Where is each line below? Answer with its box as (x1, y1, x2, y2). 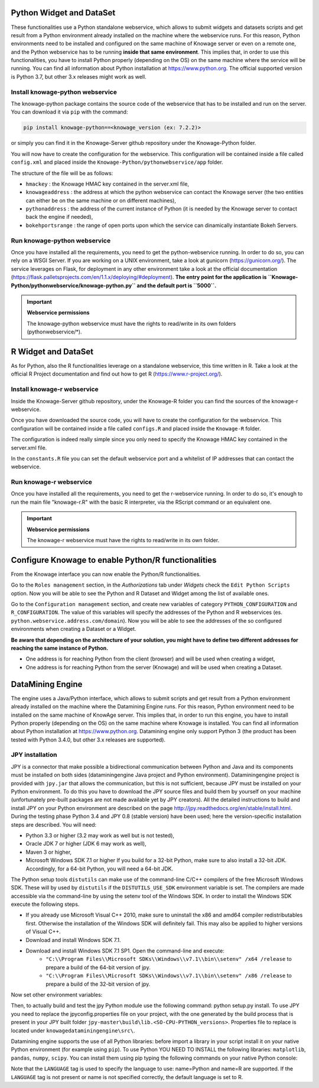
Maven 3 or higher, (25, 849, 72, 856)
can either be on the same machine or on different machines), (25, 197, 177, 204)
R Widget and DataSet (11, 347, 94, 357)
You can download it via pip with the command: (11, 108, 128, 115)
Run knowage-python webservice (11, 237, 111, 245)
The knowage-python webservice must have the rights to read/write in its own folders (27, 320, 236, 327)
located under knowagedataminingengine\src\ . (11, 1027, 135, 1034)
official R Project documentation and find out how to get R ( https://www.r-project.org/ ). (11, 370, 223, 378)
